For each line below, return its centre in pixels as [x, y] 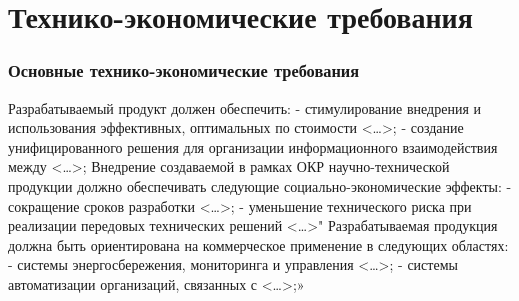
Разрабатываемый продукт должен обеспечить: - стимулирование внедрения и [244, 107]
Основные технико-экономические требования [184, 70]
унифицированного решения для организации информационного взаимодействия [253, 146]
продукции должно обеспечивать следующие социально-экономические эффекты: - [260, 185]
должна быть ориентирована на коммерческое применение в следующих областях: [258, 244]
